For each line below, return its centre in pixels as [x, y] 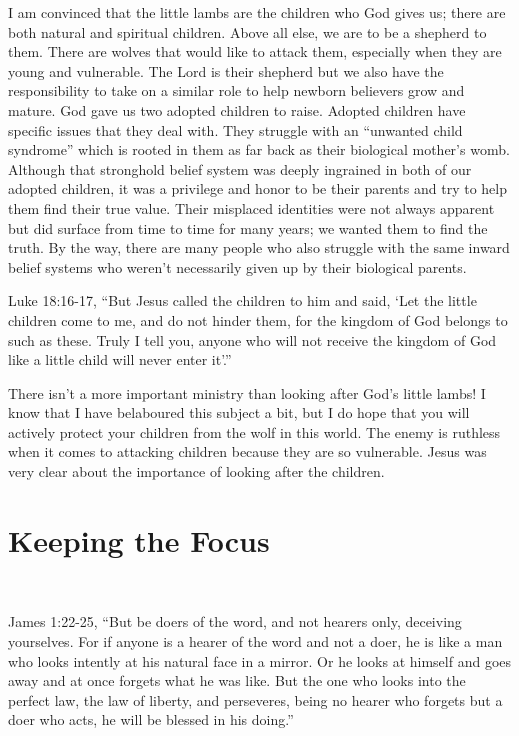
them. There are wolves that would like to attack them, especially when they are [255, 51]
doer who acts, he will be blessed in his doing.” [151, 719]
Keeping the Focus [139, 539]
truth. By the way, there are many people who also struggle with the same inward [259, 247]
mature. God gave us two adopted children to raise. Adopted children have [237, 109]
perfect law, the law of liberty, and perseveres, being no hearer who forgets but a [255, 699]
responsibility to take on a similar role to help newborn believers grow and [236, 90]
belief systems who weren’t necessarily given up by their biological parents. [237, 266]
